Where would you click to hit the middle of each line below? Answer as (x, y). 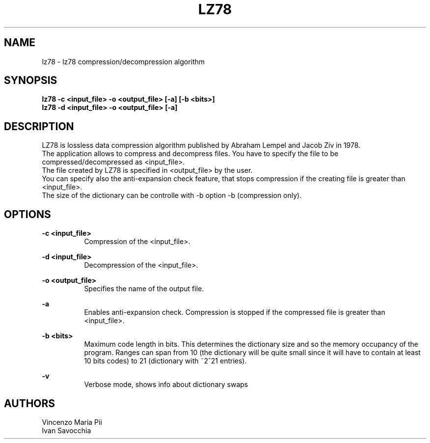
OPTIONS (27, 214)
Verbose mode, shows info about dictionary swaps (166, 385)
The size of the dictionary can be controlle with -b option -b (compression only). (172, 195)
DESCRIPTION (39, 126)
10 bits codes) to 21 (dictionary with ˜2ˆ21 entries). (165, 361)
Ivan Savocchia (67, 430)
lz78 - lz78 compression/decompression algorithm (123, 61)
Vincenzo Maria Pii (72, 422)
